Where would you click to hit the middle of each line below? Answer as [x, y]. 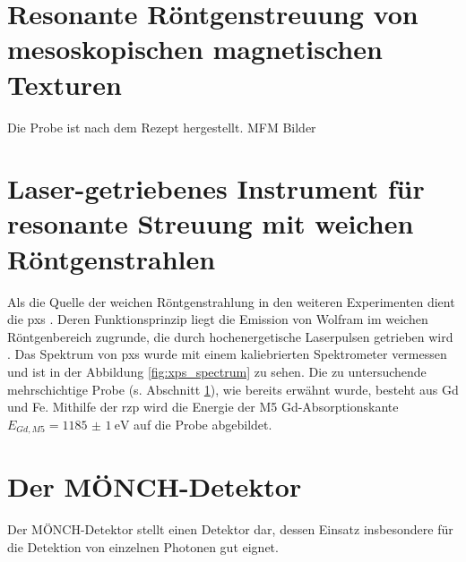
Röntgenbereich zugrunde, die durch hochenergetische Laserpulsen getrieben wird [230, 336]
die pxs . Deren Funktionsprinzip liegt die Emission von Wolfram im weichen [218, 319]
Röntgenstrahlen [112, 258]
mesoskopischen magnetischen [195, 49]
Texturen [65, 84]
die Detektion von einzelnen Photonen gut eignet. [143, 546]
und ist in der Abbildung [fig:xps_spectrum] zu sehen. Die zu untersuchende [217, 371]
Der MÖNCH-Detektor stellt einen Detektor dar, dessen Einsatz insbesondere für [230, 529]
